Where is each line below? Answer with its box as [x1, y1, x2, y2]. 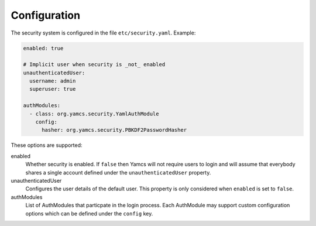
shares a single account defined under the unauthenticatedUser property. [25, 169, 211, 176]
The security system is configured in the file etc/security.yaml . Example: [11, 29, 196, 36]
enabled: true [23, 44, 64, 52]
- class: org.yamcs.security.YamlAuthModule [29, 110, 159, 117]
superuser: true [29, 85, 76, 93]
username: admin [29, 78, 76, 84]
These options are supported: [11, 142, 83, 149]
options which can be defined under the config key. [25, 210, 153, 217]
